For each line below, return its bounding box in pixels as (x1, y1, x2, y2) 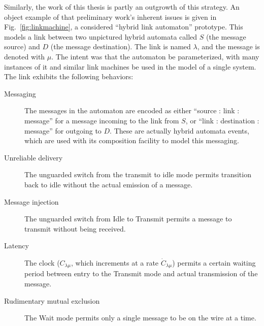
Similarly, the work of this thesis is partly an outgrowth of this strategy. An (4, 2, 240, 12)
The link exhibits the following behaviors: (4, 71, 134, 82)
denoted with (4, 51, 45, 61)
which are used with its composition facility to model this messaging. (24, 135, 239, 146)
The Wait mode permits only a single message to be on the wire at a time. (24, 312, 256, 323)
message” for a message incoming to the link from (24, 115, 179, 125)
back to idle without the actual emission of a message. (24, 179, 193, 189)
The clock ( (24, 257, 60, 268)
